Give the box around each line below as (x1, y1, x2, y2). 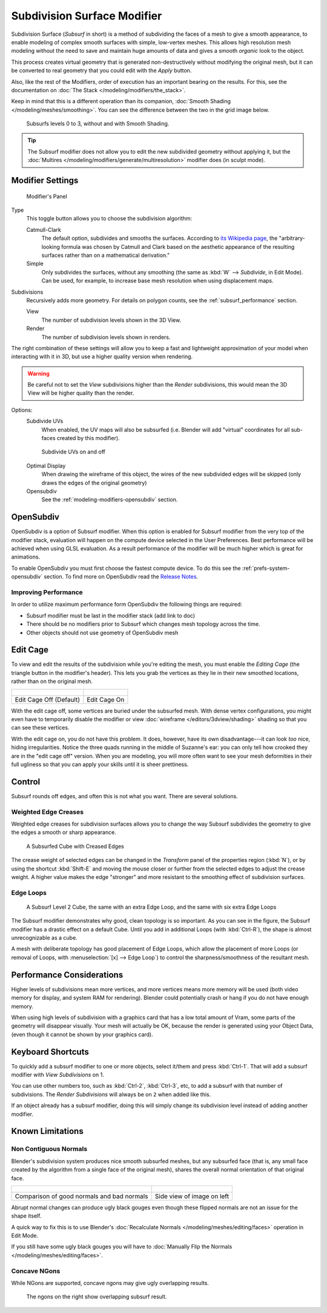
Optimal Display (26, 462, 66, 469)
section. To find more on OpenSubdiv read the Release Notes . (43, 573, 199, 580)
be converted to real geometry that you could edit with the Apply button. (11, 67, 192, 74)
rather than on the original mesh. (11, 677, 93, 685)
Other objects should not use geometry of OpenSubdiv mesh (26, 629, 179, 636)
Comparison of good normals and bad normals (15, 1192, 148, 1200)
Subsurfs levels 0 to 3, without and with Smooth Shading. (26, 120, 170, 127)
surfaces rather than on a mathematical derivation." (41, 251, 170, 259)
